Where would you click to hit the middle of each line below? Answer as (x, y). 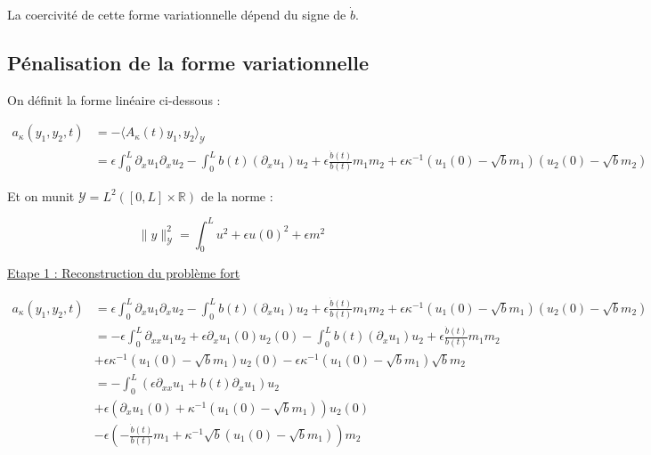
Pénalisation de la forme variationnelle (188, 62)
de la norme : (237, 195)
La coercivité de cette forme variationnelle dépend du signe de (177, 14)
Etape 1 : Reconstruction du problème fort (124, 273)
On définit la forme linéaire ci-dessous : (114, 99)
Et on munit (41, 195)
